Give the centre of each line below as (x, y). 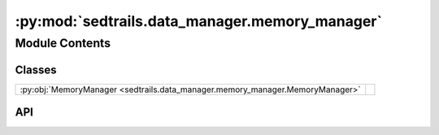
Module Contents (63, 43)
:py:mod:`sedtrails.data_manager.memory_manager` (198, 21)
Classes (36, 70)
